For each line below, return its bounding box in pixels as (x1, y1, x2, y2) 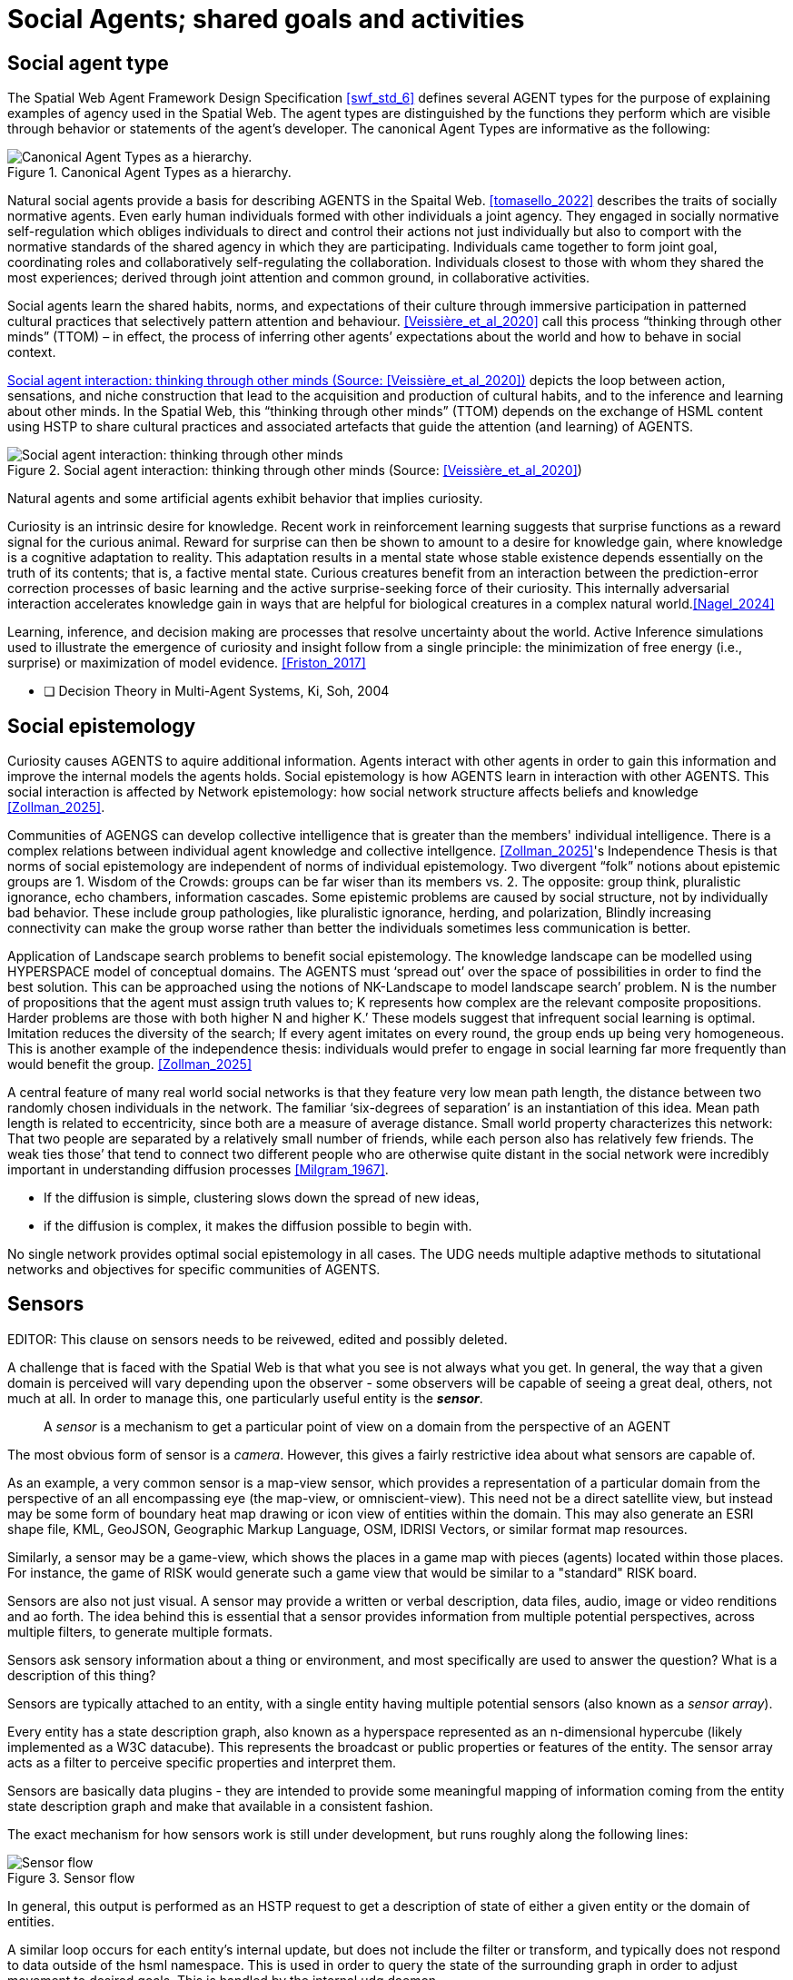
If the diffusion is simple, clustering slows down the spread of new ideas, (44, 1190, 480, 1206)
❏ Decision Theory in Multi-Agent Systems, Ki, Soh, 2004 (44, 683, 390, 699)
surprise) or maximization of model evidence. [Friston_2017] (7, 655, 366, 671)
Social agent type (7, 51, 169, 74)
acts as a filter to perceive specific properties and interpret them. (7, 1754, 397, 1770)
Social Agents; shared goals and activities (7, 4, 525, 35)
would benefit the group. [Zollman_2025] (7, 1056, 253, 1073)
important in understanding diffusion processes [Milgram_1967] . (7, 1162, 389, 1178)
